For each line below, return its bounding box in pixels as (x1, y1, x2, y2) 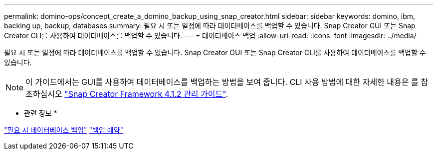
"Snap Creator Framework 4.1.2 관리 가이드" (64, 89, 226, 99)
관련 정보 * (24, 109, 57, 117)
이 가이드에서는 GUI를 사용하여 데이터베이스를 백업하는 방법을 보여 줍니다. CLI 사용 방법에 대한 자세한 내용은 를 (25, 77, 419, 87)
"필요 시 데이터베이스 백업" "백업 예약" (4, 126, 123, 134)
